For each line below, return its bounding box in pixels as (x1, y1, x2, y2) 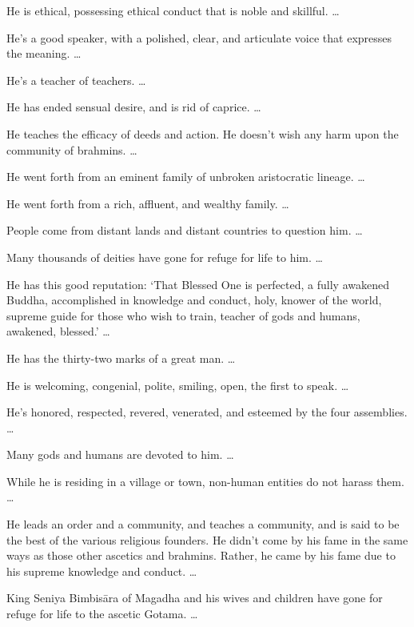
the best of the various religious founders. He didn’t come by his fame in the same (6, 531, 408, 548)
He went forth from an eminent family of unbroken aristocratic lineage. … (6, 168, 365, 185)
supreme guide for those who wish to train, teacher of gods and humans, (6, 307, 360, 324)
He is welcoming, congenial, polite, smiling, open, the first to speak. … (6, 376, 349, 393)
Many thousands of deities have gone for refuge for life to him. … (6, 248, 323, 265)
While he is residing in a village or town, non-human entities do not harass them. (6, 472, 404, 489)
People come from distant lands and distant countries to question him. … (6, 222, 363, 239)
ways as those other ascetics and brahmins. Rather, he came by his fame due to (6, 547, 396, 564)
